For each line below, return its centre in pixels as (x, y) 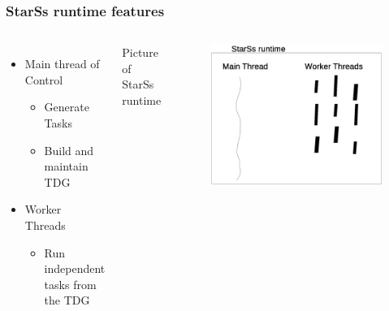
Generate (67, 107)
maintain (66, 166)
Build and (69, 150)
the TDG (67, 300)
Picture (140, 52)
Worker (43, 209)
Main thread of (62, 64)
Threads (45, 225)
